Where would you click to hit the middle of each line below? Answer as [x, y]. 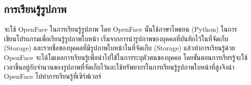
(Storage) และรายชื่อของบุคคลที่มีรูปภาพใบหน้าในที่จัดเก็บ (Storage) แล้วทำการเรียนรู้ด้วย [120, 48]
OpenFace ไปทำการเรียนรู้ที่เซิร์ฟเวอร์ [53, 76]
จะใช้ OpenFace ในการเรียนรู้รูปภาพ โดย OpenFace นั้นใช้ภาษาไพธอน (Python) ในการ [120, 29]
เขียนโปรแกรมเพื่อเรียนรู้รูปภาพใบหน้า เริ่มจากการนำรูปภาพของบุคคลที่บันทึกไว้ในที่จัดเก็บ [116, 38]
